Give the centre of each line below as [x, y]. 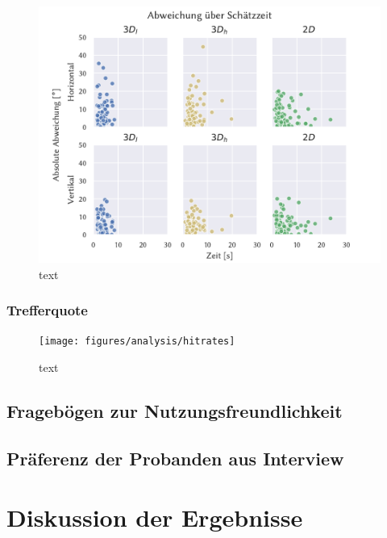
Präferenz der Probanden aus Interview [175, 458]
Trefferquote [47, 310]
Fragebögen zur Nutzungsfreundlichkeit [175, 411]
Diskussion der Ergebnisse [155, 517]
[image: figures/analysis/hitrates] [137, 342]
